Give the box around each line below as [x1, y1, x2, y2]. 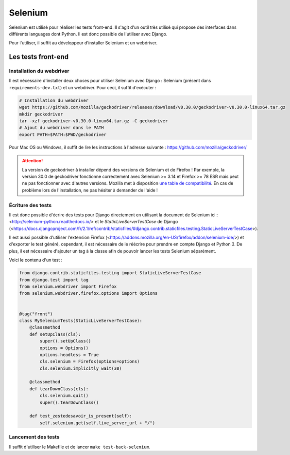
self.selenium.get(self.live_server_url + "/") [39, 420, 155, 426]
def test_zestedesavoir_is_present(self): [29, 413, 132, 419]
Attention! [22, 158, 43, 164]
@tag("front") [19, 311, 53, 317]
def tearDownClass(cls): [29, 386, 89, 392]
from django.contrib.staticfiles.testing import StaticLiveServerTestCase [19, 270, 202, 276]
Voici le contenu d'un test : [9, 257, 63, 263]
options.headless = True [39, 352, 99, 358]
